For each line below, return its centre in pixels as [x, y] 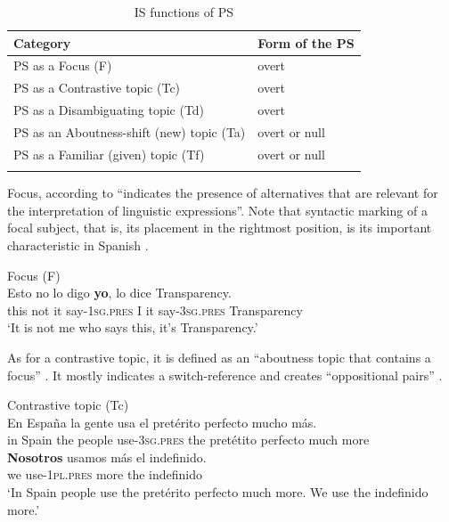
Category [42, 42]
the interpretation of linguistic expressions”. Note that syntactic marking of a [217, 210]
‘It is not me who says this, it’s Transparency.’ [133, 327]
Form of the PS [306, 42]
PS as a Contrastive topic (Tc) [97, 88]
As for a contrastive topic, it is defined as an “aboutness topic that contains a [219, 357]
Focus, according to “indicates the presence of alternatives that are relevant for [223, 193]
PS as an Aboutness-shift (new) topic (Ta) [130, 131]
